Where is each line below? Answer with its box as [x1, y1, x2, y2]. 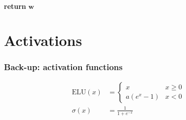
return [4, 1, 26, 11]
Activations [4, 30, 82, 50]
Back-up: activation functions [4, 60, 123, 73]
